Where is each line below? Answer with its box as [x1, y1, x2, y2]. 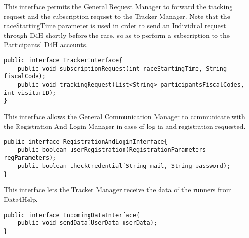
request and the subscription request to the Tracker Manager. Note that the [4, 11, 230, 21]
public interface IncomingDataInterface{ [4, 211, 140, 219]
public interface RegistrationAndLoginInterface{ [4, 138, 168, 146]
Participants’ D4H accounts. [4, 39, 88, 50]
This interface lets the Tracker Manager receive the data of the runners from [4, 184, 232, 195]
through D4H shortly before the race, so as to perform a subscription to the [4, 30, 230, 40]
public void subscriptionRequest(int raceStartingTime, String [18, 65, 227, 72]
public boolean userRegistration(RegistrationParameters [18, 146, 206, 153]
